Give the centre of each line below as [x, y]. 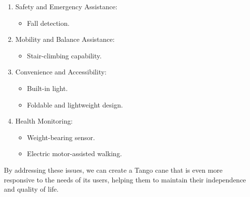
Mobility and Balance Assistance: [65, 39]
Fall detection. [48, 23]
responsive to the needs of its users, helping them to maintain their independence [125, 179]
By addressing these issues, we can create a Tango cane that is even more [113, 170]
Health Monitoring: [44, 121]
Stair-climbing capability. [64, 55]
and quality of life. [31, 189]
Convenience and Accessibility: [61, 72]
